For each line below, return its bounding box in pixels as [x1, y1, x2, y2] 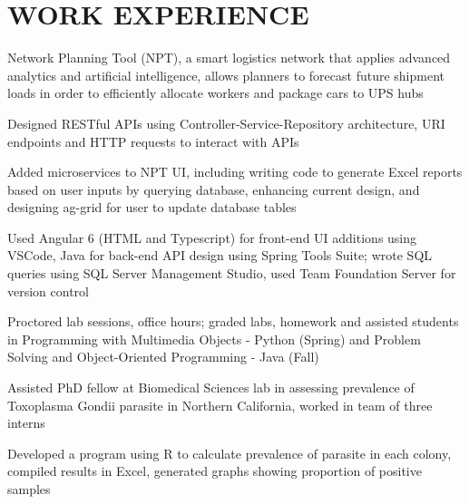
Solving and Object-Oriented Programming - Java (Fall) [7, 347, 319, 366]
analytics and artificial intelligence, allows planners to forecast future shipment [7, 65, 445, 84]
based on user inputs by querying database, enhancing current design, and [7, 179, 420, 199]
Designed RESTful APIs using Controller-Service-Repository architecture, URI [7, 113, 445, 132]
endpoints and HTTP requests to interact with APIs [7, 131, 299, 150]
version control [7, 281, 89, 300]
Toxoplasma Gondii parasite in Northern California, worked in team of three [7, 395, 433, 414]
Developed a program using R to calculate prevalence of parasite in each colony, [7, 443, 452, 462]
